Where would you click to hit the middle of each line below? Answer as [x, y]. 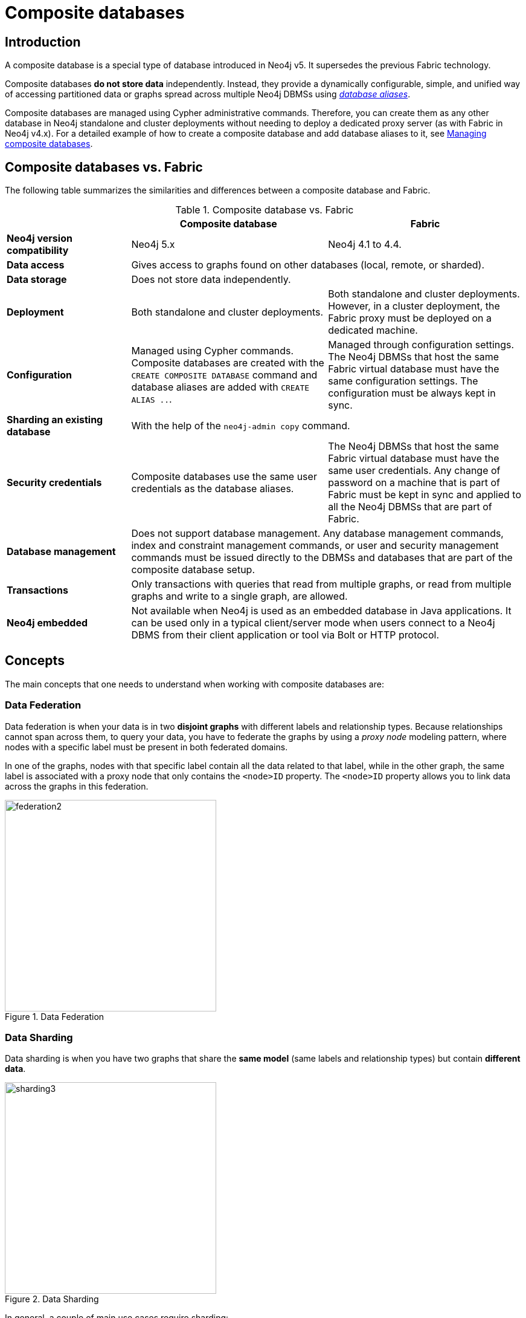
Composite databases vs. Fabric [104, 167]
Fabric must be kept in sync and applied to [425, 495]
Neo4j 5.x [153, 245]
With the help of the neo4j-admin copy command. [241, 426]
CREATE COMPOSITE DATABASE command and [224, 375]
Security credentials [54, 483]
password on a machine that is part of [414, 483]
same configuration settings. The [403, 381]
